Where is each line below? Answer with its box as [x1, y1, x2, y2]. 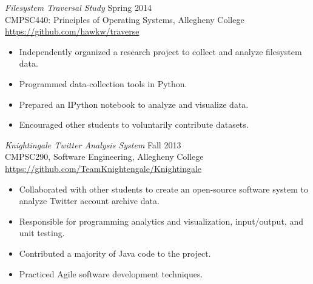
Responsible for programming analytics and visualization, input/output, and [19, 214, 303, 227]
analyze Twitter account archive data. [19, 194, 160, 207]
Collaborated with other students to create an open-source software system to [19, 182, 309, 195]
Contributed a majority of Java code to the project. [19, 246, 211, 259]
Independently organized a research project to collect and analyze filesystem [19, 45, 302, 58]
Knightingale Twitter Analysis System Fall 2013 [5, 138, 181, 151]
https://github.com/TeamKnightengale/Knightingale [5, 162, 202, 174]
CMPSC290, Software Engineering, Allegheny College [5, 150, 204, 163]
